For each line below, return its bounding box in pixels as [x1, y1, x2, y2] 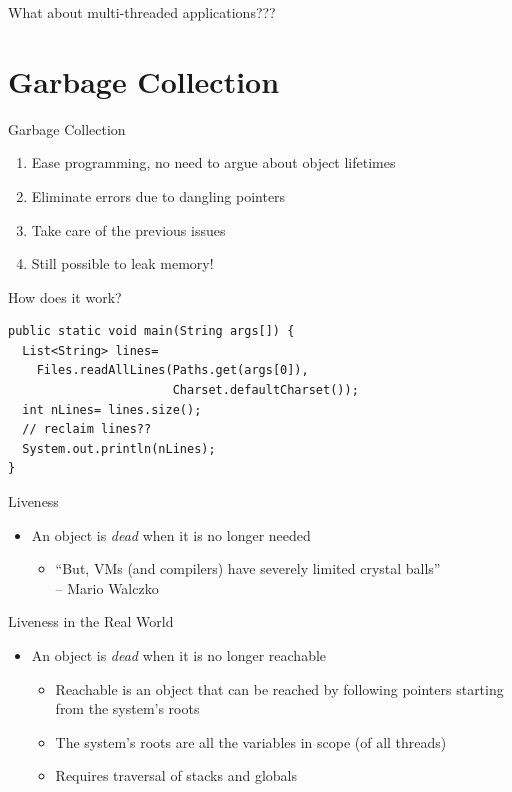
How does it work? [8, 286, 122, 307]
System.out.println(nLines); [22, 441, 216, 456]
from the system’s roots [55, 698, 200, 719]
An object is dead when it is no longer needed [31, 524, 311, 545]
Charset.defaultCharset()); [172, 383, 359, 398]
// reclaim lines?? [22, 422, 152, 437]
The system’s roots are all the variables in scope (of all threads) [55, 731, 447, 752]
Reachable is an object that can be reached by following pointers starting [55, 678, 504, 699]
